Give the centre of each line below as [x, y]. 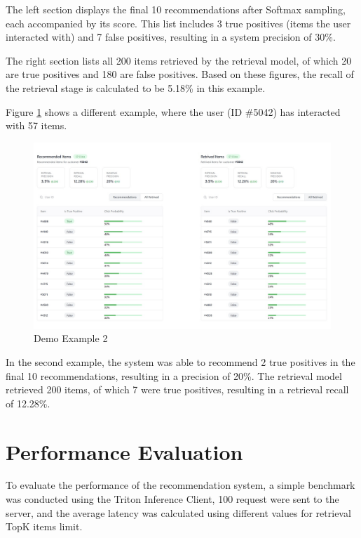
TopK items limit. [44, 526]
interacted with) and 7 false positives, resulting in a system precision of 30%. [171, 37]
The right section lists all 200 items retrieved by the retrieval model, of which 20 [179, 60]
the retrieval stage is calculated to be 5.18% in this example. [136, 87]
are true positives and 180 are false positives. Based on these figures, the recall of [180, 74]
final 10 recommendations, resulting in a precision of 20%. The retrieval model [174, 375]
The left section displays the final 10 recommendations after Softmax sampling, [176, 9]
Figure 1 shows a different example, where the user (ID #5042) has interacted [173, 111]
